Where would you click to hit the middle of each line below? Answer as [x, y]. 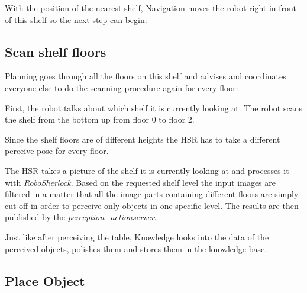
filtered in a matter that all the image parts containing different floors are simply [152, 194]
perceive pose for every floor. [57, 151]
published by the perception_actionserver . [81, 217]
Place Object [45, 280]
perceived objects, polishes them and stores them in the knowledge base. [136, 248]
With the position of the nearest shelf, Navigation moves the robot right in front [151, 8]
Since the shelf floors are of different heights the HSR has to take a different [143, 139]
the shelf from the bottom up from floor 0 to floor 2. [100, 119]
